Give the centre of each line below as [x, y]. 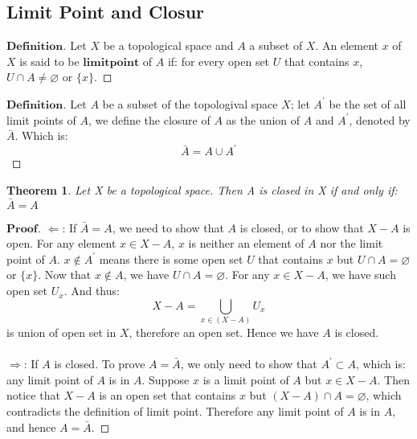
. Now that [65, 275]
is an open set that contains [168, 395]
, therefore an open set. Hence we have [224, 332]
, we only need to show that [249, 364]
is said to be [49, 61]
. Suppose [166, 379]
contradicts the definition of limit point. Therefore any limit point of [175, 410]
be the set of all [368, 103]
